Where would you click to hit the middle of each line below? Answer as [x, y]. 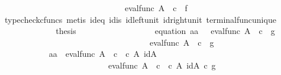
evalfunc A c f [156, 8]
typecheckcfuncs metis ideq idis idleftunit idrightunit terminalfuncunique [140, 19]
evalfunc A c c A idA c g [162, 65]
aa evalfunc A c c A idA [103, 54]
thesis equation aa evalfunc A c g [165, 31]
